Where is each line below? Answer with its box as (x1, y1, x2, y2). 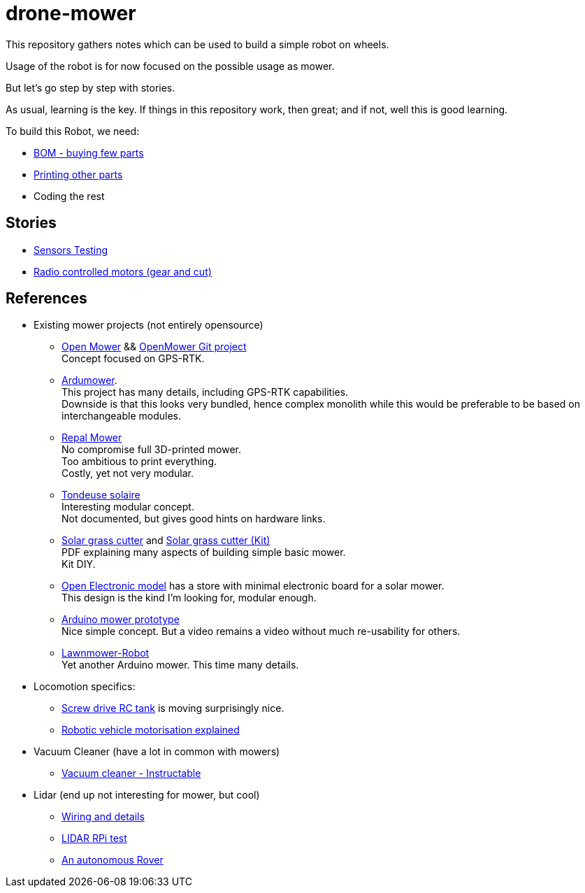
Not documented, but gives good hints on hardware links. (62, 513, 326, 525)
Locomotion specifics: (34, 680, 136, 693)
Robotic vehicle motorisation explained (62, 724, 240, 736)
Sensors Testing (34, 243, 108, 256)
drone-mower (6, 1, 136, 25)
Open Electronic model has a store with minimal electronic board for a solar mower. (62, 580, 445, 592)
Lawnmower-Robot (62, 647, 150, 659)
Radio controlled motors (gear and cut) (34, 265, 212, 278)
